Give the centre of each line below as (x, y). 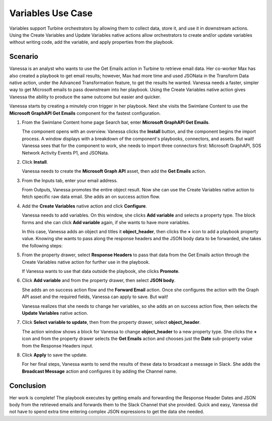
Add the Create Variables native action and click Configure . (84, 206)
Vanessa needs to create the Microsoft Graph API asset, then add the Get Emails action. (114, 171)
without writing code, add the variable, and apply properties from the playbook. (92, 42)
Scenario (24, 57)
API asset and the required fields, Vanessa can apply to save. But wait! (95, 297)
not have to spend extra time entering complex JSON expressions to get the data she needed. (107, 412)
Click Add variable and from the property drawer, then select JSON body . (99, 280)
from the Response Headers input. (57, 345)
